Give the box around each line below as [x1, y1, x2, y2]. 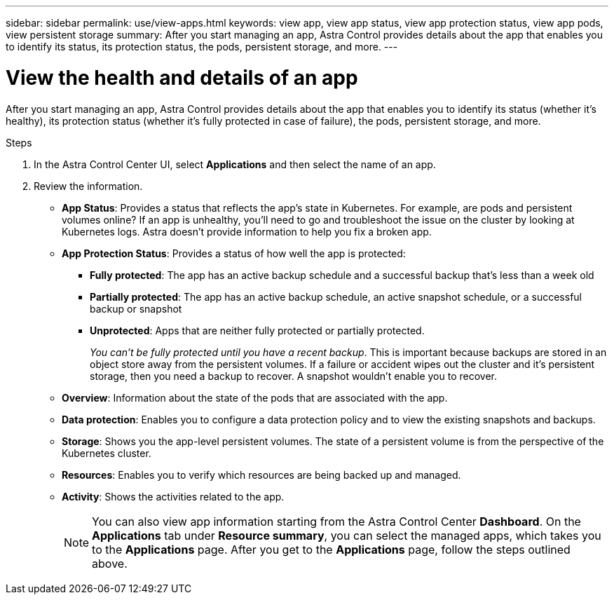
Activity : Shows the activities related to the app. [62, 490, 285, 503]
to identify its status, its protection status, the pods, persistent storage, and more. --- [6, 41, 398, 53]
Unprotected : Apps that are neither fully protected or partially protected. [90, 324, 425, 336]
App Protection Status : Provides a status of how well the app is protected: [62, 247, 406, 259]
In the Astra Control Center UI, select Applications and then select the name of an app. [34, 158, 436, 170]
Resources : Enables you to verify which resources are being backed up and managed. [62, 468, 461, 481]
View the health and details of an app [6, 65, 358, 90]
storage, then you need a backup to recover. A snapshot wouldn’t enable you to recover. [90, 369, 497, 382]
